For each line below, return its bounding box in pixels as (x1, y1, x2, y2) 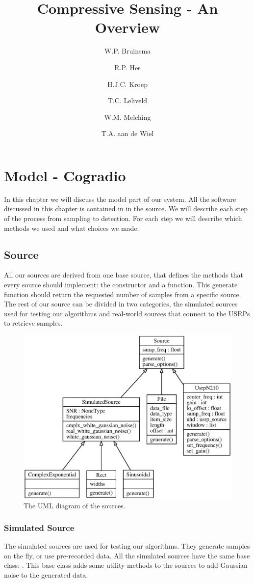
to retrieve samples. (4, 318, 63, 328)
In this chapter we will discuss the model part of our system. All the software (4, 194, 236, 204)
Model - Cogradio (4, 165, 126, 185)
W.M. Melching (104, 111, 151, 122)
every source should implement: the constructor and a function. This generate (4, 279, 238, 289)
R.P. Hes (114, 62, 141, 72)
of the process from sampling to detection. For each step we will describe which (4, 213, 242, 223)
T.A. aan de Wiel (101, 128, 154, 139)
